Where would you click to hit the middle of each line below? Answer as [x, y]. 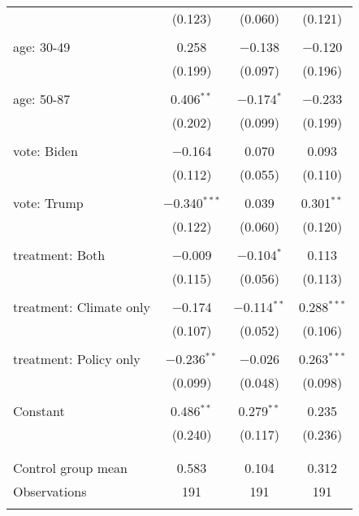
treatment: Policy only [77, 359]
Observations [50, 491]
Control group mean [70, 468]
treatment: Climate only [82, 307]
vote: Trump [48, 203]
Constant [39, 411]
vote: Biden [45, 151]
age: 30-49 [42, 47]
